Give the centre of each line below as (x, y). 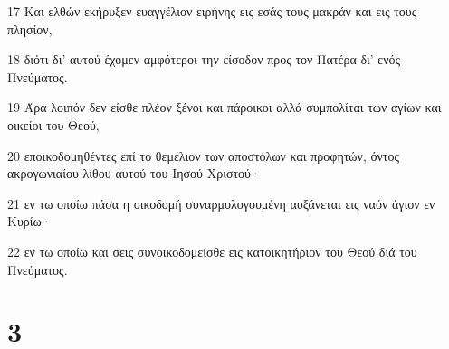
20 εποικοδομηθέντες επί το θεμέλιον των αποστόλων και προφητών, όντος (203, 155)
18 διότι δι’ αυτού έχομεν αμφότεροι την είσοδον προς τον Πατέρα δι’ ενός (204, 59)
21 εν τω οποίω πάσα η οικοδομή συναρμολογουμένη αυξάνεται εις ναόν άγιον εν (221, 203)
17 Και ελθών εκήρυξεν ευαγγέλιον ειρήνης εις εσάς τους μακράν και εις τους (212, 11)
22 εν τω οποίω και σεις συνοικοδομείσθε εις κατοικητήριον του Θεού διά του (212, 251)
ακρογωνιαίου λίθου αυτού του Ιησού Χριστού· (134, 173)
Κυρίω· (29, 221)
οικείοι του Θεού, (53, 124)
